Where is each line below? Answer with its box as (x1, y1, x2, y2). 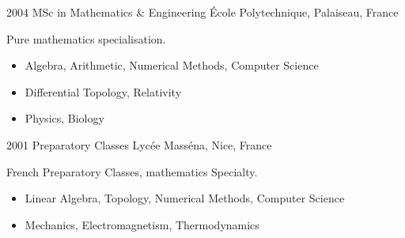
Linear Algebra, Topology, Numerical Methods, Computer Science (25, 190, 345, 206)
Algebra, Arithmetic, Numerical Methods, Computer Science (25, 57, 319, 74)
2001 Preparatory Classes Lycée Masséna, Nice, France (6, 136, 272, 153)
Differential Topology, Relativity (25, 83, 182, 100)
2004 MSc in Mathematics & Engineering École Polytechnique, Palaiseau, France (6, 4, 399, 20)
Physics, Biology (25, 110, 104, 127)
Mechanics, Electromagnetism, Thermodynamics (25, 216, 259, 232)
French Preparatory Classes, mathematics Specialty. (6, 163, 258, 179)
